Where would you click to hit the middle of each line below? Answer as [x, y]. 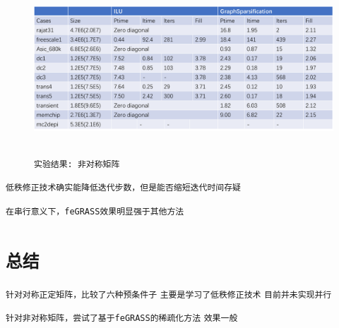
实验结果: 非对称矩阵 [77, 164]
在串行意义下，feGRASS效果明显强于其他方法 [95, 211]
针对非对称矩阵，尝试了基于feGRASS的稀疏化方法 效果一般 [122, 318]
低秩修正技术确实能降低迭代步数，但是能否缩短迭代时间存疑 [123, 188]
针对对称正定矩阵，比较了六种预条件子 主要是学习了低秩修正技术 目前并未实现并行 [169, 294]
